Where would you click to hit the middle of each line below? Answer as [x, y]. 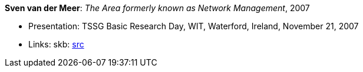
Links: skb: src [56, 44]
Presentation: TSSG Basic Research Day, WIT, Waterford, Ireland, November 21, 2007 [194, 26]
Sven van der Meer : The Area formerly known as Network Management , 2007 [157, 8]
